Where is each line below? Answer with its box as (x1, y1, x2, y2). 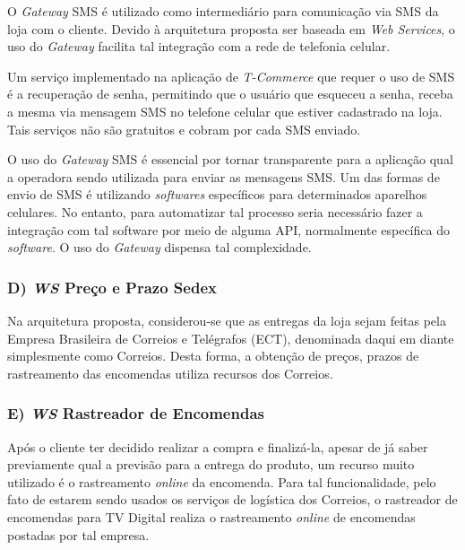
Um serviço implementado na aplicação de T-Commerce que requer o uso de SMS (7, 66, 455, 85)
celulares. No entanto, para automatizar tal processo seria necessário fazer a (7, 202, 423, 221)
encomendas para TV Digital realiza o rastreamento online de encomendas (7, 507, 416, 526)
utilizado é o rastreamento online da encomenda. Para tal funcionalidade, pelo (7, 472, 436, 491)
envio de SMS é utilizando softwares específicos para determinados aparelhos (7, 185, 427, 204)
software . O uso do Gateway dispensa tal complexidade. (7, 238, 312, 257)
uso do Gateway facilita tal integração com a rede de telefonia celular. (7, 37, 391, 56)
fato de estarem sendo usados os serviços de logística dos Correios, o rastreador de (7, 490, 458, 509)
